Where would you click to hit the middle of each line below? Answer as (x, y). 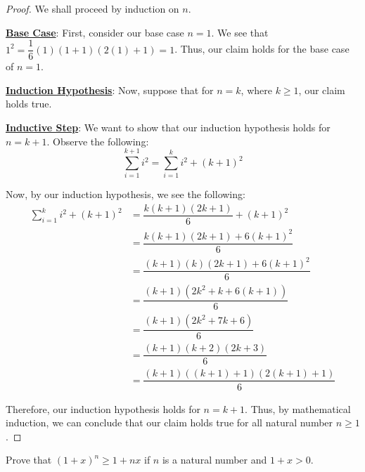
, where (256, 90)
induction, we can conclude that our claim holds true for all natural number (169, 422)
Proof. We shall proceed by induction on (92, 8)
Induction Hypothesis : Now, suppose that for (110, 90)
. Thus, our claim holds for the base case (262, 49)
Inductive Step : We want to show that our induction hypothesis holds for (168, 127)
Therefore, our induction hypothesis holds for (103, 408)
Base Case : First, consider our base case (95, 32)
